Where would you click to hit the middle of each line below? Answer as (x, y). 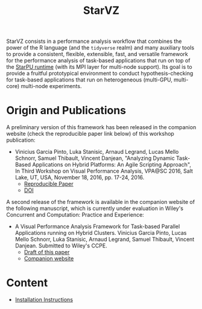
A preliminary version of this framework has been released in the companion (101, 127)
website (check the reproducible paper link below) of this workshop (90, 134)
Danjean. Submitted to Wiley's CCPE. (61, 246)
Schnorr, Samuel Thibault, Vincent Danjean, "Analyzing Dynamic (95, 158)
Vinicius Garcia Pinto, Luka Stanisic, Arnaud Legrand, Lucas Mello (97, 152)
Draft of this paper (47, 252)
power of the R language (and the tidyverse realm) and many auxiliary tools (100, 48)
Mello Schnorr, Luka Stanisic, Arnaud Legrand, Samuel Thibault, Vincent (105, 240)
